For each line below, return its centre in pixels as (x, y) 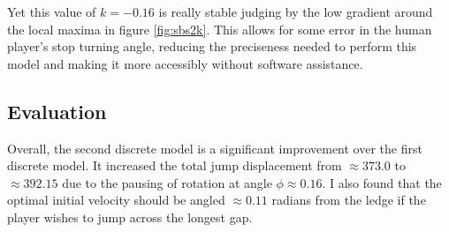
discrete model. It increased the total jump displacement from (175, 165)
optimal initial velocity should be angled (116, 200)
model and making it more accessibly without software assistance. (185, 63)
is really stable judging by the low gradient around (296, 11)
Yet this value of (52, 11)
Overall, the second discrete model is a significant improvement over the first (215, 148)
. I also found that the (382, 182)
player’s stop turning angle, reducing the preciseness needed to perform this (212, 46)
